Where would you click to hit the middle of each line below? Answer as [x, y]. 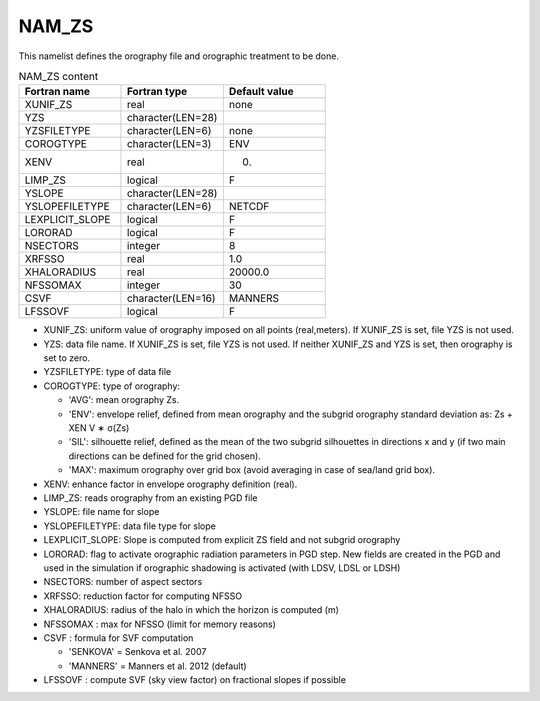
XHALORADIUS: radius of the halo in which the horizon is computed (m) [191, 610]
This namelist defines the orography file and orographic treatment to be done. [179, 56]
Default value [261, 92]
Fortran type [157, 92]
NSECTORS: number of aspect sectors [123, 582]
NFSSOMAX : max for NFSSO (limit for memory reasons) [160, 624]
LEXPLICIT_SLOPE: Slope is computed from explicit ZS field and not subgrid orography [222, 540]
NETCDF [249, 207]
